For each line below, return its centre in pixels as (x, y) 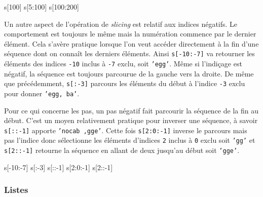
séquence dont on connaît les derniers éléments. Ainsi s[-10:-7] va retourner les (129, 53)
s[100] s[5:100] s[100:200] (42, 7)
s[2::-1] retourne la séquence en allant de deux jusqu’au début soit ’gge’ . (122, 150)
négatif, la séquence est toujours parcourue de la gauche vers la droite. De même (129, 73)
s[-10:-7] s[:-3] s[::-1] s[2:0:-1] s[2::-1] (59, 167)
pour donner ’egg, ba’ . (42, 93)
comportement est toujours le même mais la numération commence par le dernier (130, 34)
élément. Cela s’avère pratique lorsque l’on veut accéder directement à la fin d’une (131, 43)
